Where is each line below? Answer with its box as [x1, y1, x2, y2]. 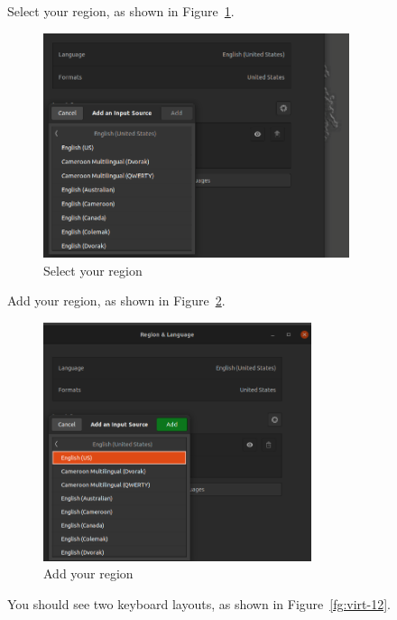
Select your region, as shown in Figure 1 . [7, 2, 235, 20]
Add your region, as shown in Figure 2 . [7, 291, 226, 310]
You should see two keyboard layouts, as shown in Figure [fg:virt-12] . [7, 594, 392, 613]
